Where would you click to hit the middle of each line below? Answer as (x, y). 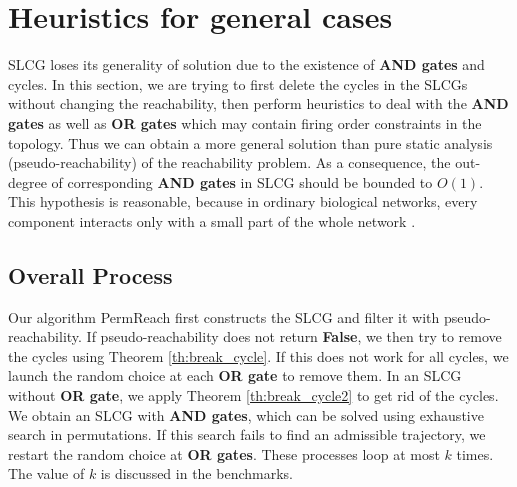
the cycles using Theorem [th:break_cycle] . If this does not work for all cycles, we (258, 355)
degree (27, 181)
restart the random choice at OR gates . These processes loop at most (224, 453)
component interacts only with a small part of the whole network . (212, 220)
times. (475, 453)
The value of (46, 473)
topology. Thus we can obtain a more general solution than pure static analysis (250, 142)
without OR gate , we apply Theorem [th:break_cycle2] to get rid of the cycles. (253, 395)
